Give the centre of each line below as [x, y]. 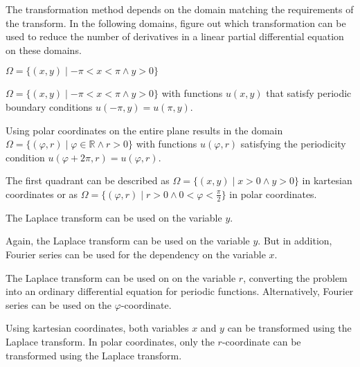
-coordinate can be [261, 341]
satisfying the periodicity [293, 144]
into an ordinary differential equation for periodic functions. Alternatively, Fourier [180, 291]
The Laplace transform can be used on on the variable [121, 277]
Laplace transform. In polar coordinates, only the [110, 341]
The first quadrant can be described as [88, 180]
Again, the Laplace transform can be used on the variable [128, 241]
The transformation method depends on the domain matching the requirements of [180, 9]
